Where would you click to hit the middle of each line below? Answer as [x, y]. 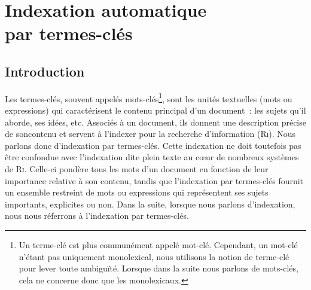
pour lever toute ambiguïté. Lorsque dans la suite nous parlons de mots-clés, [158, 268]
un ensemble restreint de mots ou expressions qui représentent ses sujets [137, 192]
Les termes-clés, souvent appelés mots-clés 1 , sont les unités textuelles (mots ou [149, 97]
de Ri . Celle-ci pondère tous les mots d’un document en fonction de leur [137, 168]
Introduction [45, 71]
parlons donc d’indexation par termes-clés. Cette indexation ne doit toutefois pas [153, 145]
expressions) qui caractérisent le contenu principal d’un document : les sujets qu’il [155, 110]
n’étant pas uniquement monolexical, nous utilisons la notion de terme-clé [154, 256]
